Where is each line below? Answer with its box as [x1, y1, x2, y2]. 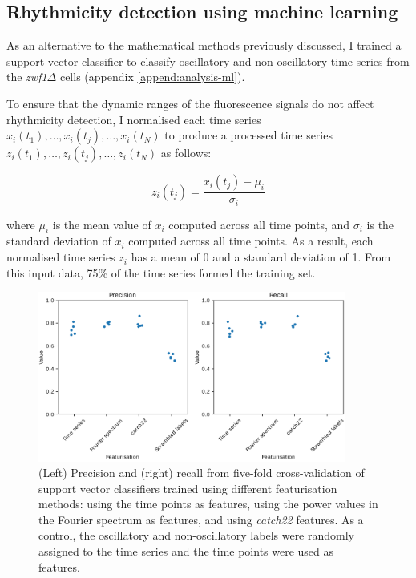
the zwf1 [6, 68, 47, 85]
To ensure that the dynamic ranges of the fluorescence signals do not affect [6, 95, 374, 111]
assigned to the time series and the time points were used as [38, 543, 334, 560]
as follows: [160, 144, 212, 161]
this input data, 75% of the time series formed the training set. [6, 264, 316, 281]
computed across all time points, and [168, 216, 350, 232]
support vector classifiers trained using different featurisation [38, 479, 337, 496]
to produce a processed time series [164, 127, 333, 143]
